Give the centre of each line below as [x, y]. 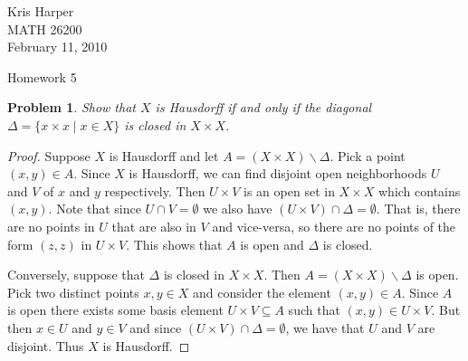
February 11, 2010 [57, 47]
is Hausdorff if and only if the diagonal [263, 107]
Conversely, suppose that [76, 275]
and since [156, 327]
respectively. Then [155, 190]
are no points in [51, 226]
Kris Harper [41, 11]
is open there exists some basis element [115, 310]
